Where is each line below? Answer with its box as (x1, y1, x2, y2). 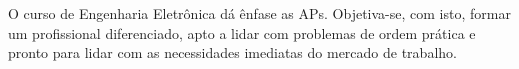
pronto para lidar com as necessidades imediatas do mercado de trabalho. (8, 42, 457, 63)
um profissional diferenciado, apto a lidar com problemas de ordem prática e (8, 22, 476, 43)
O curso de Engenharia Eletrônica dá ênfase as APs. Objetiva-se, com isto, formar (8, 3, 511, 23)
